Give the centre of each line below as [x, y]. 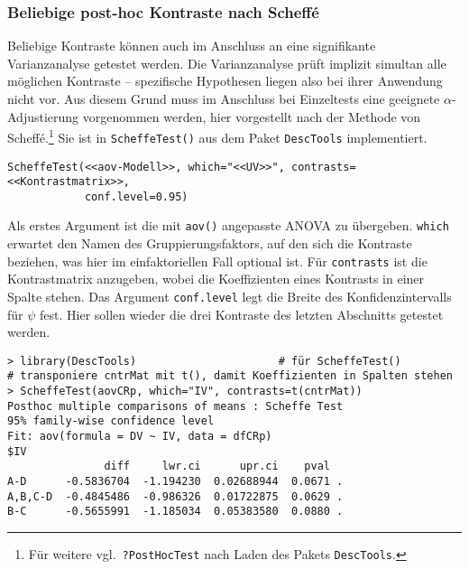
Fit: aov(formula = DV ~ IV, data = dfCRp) [140, 437]
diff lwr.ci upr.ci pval [217, 466]
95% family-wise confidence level [111, 421]
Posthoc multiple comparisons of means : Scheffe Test [175, 406]
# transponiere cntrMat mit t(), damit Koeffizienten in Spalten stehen [230, 376]
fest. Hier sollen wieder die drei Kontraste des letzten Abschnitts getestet [242, 314]
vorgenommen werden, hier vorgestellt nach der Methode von [252, 116]
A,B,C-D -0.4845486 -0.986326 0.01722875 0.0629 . [175, 496]
